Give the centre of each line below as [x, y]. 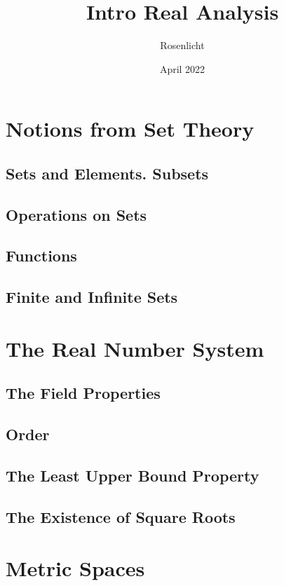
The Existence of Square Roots [121, 516]
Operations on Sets [76, 214]
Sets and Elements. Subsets [107, 173]
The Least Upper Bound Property [133, 475]
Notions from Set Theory [130, 129]
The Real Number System [135, 348]
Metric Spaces [75, 568]
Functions [41, 255]
